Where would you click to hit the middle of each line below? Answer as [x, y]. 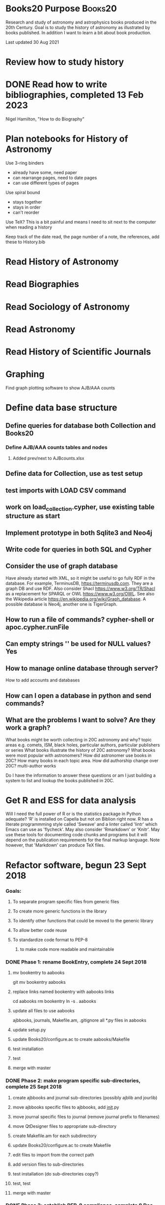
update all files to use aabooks [44, 1011]
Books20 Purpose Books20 [61, 9]
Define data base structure [61, 408]
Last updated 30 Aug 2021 [32, 42]
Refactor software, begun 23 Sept [76, 865]
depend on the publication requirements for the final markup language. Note [83, 840]
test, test [22, 1183]
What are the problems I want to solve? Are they [81, 720]
